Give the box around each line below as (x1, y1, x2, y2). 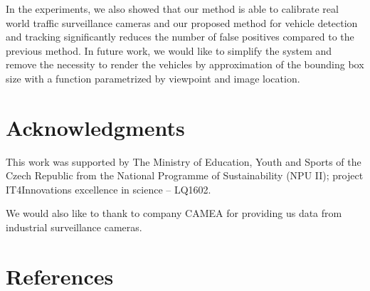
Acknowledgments (6, 112, 185, 142)
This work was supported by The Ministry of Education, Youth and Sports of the (6, 154, 361, 169)
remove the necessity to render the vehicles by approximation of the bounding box (6, 57, 364, 72)
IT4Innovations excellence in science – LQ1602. (6, 181, 211, 196)
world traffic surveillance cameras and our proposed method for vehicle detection (6, 15, 358, 30)
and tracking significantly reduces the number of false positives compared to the (6, 29, 354, 44)
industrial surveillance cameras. (6, 220, 142, 235)
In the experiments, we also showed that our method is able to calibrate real (6, 1, 339, 16)
